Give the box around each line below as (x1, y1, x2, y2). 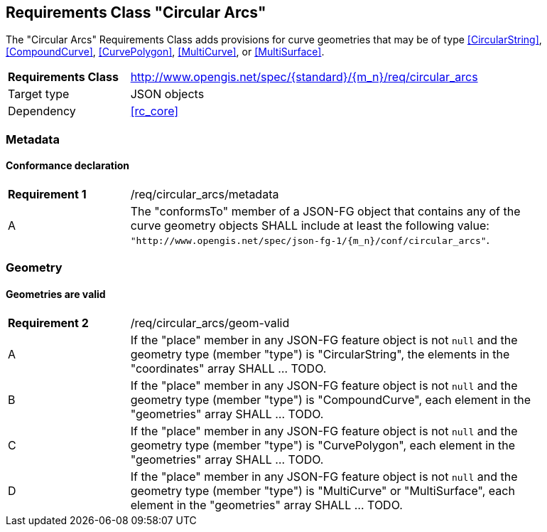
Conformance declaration (6, 159, 130, 172)
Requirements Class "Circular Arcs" (6, 4, 266, 21)
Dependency (8, 104, 76, 119)
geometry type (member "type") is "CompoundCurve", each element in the (130, 392, 531, 407)
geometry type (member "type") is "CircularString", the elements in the (130, 346, 510, 361)
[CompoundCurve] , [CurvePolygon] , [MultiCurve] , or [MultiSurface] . (6, 46, 325, 58)
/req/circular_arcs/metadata (130, 187, 279, 202)
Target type (8, 87, 70, 102)
